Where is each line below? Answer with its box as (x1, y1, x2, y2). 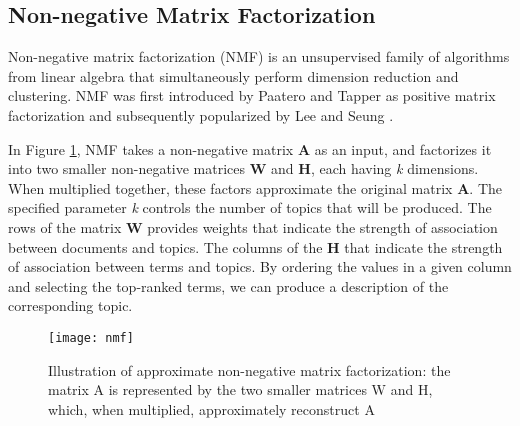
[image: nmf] (48, 330, 134, 345)
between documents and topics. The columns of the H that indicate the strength (8, 236, 503, 257)
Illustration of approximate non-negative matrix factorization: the (48, 359, 451, 380)
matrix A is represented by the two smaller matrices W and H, (48, 379, 433, 400)
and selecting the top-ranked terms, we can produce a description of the (8, 275, 449, 296)
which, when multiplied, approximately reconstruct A (48, 398, 375, 419)
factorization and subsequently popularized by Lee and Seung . (8, 104, 394, 125)
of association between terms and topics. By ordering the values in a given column (8, 256, 512, 277)
